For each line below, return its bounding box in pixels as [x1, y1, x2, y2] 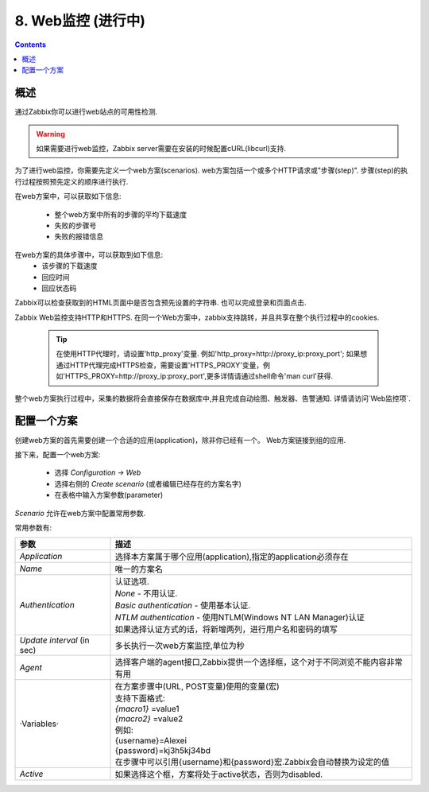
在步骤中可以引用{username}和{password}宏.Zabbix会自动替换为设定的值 [114, 756, 390, 767]
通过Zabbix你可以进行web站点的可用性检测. [14, 107, 158, 117]
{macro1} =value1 [114, 704, 180, 715]
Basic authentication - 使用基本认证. [114, 600, 251, 611]
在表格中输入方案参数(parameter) [54, 490, 164, 500]
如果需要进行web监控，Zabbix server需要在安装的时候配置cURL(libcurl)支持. [36, 144, 286, 153]
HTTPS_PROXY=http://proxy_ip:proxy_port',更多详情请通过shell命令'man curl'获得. [64, 371, 334, 381]
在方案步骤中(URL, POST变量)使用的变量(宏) [114, 681, 280, 692]
